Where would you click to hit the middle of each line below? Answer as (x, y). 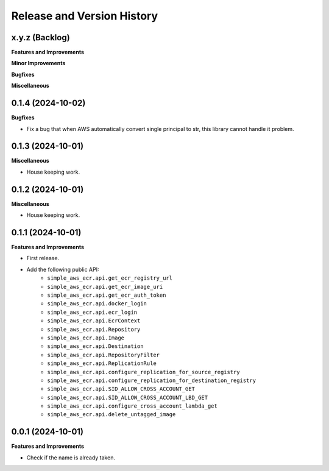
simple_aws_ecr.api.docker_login (97, 304)
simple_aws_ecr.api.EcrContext (94, 321)
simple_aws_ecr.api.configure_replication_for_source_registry (143, 372)
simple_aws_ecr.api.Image (86, 338)
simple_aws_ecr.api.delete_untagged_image (111, 415)
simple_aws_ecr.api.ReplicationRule (102, 363)
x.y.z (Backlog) (41, 37)
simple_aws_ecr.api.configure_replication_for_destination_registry (151, 380)
